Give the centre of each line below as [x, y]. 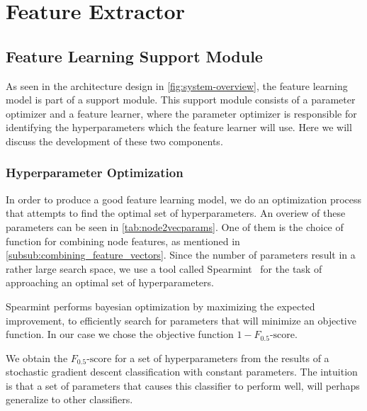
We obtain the [37, 357]
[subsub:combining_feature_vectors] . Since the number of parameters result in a [181, 255]
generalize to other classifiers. [69, 399]
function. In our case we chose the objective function [120, 334]
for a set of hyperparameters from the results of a [222, 357]
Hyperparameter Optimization [95, 173]
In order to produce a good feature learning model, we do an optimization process [184, 199]
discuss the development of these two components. [114, 141]
